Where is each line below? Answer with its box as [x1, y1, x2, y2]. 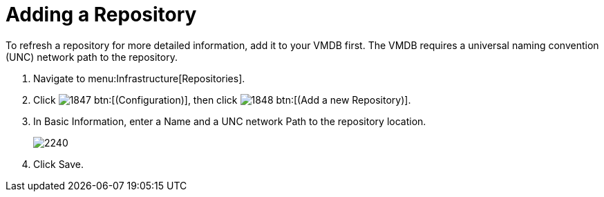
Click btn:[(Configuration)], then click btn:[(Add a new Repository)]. [33, 93, 411, 106]
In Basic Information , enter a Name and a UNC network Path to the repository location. [33, 115, 426, 127]
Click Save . [33, 158, 84, 170]
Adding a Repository [6, 3, 197, 26]
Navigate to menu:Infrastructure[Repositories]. [33, 72, 245, 84]
